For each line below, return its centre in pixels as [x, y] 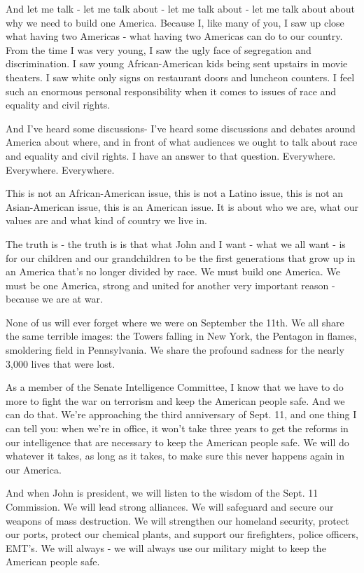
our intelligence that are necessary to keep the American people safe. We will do [177, 442]
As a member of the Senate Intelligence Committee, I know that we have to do [175, 387]
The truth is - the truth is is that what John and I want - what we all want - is [176, 243]
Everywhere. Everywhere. [60, 169]
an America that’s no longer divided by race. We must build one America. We [173, 271]
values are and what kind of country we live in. [106, 220]
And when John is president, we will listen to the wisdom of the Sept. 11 [162, 493]
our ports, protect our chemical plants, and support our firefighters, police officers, [182, 534]
